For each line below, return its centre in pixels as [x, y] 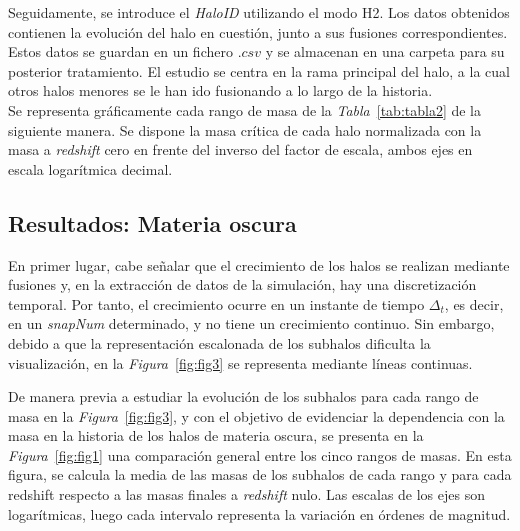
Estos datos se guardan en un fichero [120, 51]
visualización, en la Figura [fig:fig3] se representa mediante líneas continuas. [240, 362]
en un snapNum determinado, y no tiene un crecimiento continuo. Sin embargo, [251, 323]
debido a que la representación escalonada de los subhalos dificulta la [219, 342]
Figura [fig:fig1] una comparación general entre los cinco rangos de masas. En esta [260, 454]
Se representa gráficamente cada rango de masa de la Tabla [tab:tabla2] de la [245, 109]
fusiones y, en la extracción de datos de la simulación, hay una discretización [242, 284]
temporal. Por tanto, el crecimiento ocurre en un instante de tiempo [216, 303]
